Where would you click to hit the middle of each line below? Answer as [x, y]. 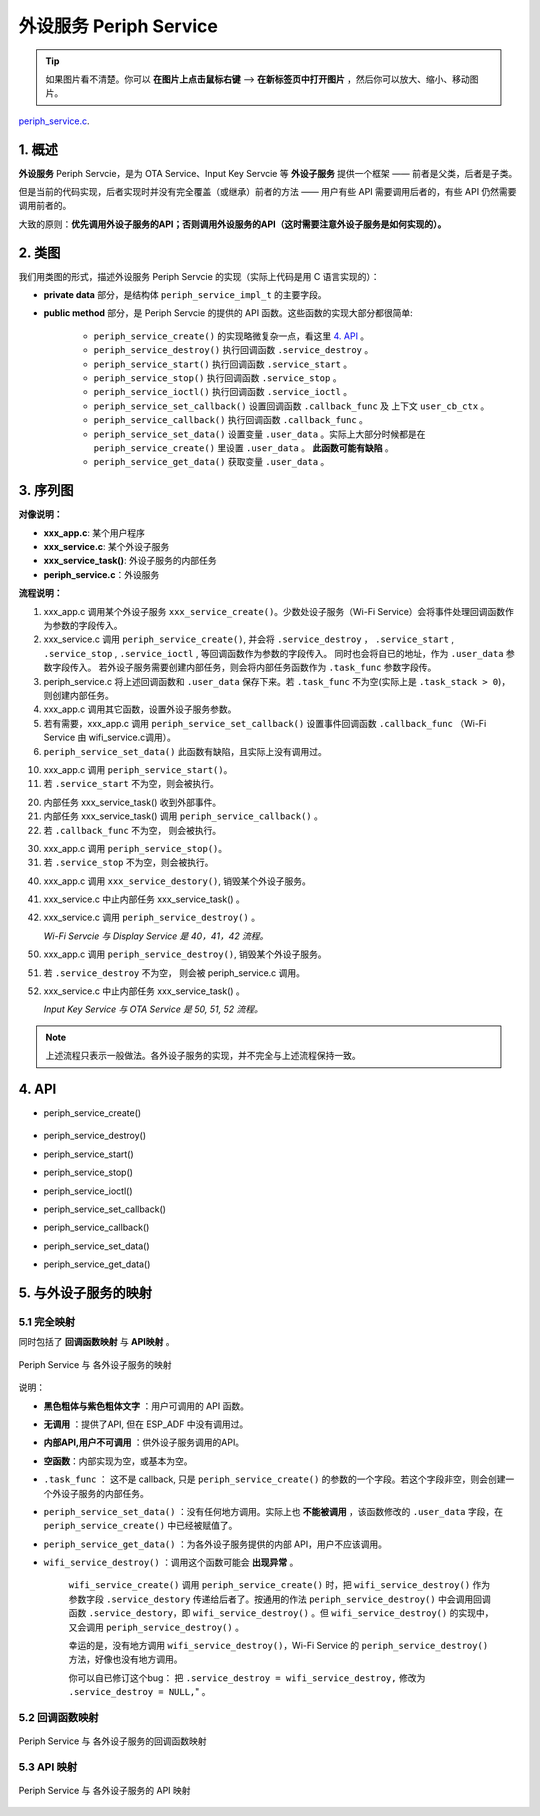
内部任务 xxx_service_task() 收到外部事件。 [132, 802]
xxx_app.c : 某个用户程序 [94, 532]
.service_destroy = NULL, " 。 [139, 1692]
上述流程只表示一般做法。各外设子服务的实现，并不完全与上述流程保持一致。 [203, 1056]
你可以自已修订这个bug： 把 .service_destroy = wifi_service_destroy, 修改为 [247, 1677]
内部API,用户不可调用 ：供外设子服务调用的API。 [144, 1442]
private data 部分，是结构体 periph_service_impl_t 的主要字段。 [185, 295]
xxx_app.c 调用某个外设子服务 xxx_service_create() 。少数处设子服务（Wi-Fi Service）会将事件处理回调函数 [274, 611]
